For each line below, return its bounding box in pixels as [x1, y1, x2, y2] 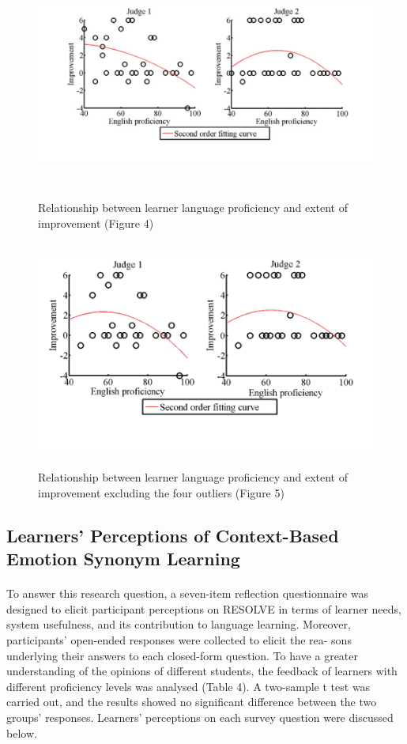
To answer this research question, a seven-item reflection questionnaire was [6, 585, 369, 602]
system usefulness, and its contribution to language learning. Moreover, [6, 616, 351, 633]
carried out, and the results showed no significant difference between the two [6, 693, 377, 710]
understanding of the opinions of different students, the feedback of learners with [6, 663, 398, 679]
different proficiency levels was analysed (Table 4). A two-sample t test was [6, 678, 371, 694]
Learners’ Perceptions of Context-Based [6, 523, 339, 547]
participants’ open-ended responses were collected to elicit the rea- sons [6, 632, 352, 648]
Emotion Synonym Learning [6, 546, 240, 571]
